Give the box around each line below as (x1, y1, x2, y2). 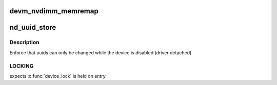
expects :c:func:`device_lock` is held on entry (9, 73, 106, 79)
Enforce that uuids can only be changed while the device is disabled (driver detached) (9, 49, 192, 56)
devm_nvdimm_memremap (9, 7, 98, 15)
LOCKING (9, 62, 34, 69)
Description (9, 39, 39, 46)
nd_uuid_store (9, 23, 56, 32)
